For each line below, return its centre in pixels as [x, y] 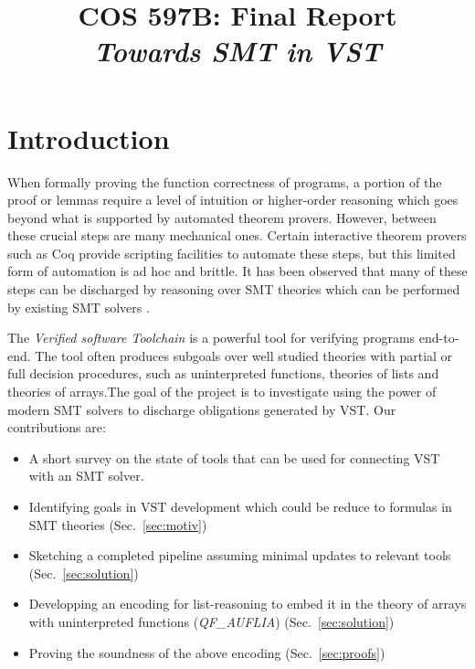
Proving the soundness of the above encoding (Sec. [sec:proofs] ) [207, 652]
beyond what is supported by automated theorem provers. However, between [222, 217]
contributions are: [57, 427]
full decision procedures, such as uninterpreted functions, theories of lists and [223, 373]
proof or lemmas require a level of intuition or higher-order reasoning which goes [233, 200]
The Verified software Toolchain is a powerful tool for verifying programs [211, 338]
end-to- [439, 338]
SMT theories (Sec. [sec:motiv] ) [118, 524]
